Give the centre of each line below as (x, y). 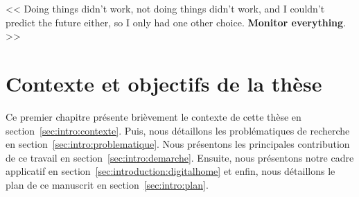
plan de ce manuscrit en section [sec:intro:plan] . (107, 184)
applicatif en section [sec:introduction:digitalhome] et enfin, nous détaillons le (170, 171)
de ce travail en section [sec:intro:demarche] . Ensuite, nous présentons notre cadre (180, 157)
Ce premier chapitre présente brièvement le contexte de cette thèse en (154, 116)
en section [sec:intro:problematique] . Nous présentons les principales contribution (178, 144)
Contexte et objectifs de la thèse (164, 83)
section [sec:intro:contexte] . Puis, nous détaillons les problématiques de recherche (178, 130)
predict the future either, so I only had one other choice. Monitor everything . (176, 22)
